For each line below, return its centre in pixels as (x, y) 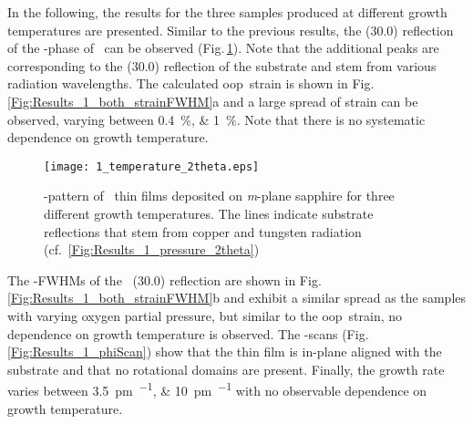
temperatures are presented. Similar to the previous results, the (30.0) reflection (231, 30)
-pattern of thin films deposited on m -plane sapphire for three (219, 196)
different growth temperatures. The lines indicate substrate (209, 213)
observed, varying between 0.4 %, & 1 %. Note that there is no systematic (216, 119)
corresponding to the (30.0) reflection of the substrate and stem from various (222, 65)
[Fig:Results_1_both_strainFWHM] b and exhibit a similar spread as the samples (237, 298)
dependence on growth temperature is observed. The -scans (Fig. (188, 333)
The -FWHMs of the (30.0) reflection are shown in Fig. (165, 279)
